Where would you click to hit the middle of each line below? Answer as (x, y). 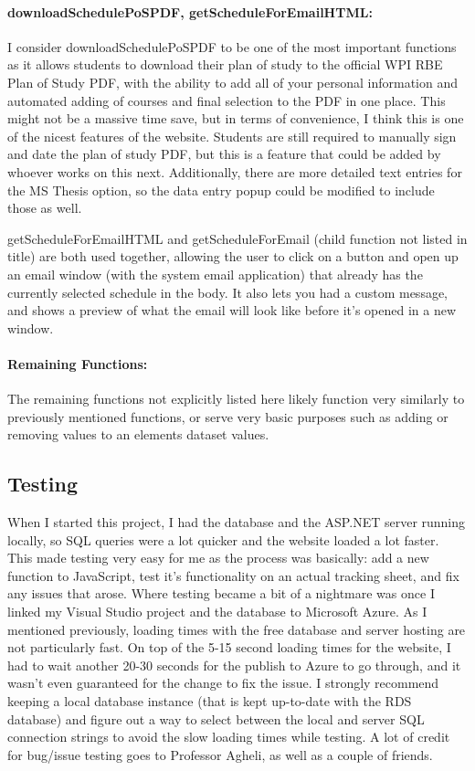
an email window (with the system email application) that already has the (215, 274)
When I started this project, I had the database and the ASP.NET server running (237, 522)
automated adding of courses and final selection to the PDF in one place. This (227, 100)
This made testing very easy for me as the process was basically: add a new (218, 558)
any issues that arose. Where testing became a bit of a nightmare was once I (221, 593)
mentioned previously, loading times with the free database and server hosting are (237, 629)
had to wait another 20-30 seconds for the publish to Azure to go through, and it (234, 665)
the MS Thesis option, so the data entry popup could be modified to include (221, 190)
